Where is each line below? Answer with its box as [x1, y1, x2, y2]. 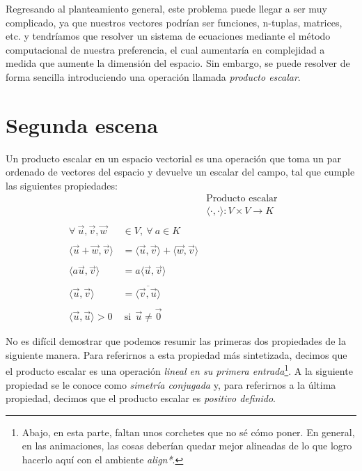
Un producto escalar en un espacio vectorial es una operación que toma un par [6, 150, 341, 165]
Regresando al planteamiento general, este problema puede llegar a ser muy [6, 1, 327, 15]
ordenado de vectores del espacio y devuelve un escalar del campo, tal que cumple [6, 164, 355, 179]
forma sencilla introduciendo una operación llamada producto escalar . [6, 69, 301, 84]
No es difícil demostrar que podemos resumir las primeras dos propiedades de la [6, 334, 346, 348]
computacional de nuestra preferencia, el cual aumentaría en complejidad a [6, 42, 325, 56]
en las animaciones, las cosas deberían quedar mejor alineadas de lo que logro [22, 438, 352, 453]
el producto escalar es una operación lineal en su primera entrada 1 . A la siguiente [6, 362, 353, 378]
